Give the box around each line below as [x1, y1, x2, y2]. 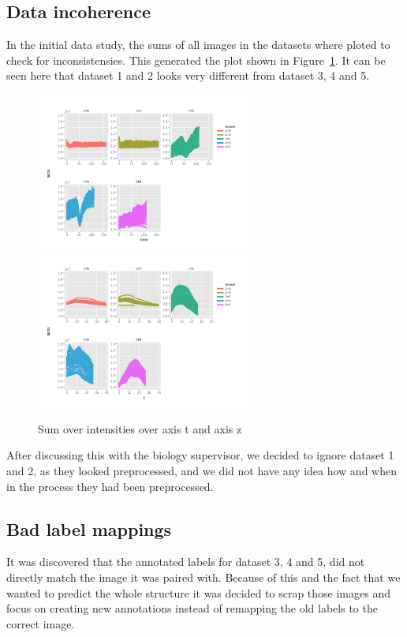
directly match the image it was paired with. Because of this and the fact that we [6, 568, 401, 585]
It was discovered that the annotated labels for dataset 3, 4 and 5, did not [6, 553, 365, 570]
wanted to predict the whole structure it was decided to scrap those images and [6, 584, 390, 601]
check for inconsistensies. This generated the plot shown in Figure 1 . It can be [6, 51, 386, 68]
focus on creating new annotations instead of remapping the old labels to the [6, 600, 378, 616]
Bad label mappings [6, 516, 172, 541]
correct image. [6, 615, 75, 631]
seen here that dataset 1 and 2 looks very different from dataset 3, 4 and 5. [6, 67, 370, 84]
